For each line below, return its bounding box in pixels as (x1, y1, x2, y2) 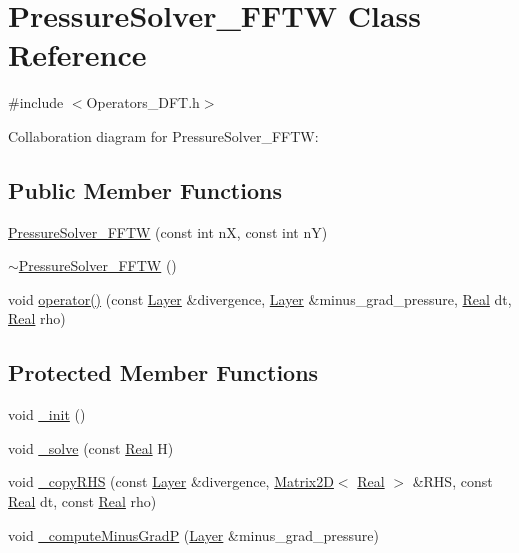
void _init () (8, 404, 86, 425)
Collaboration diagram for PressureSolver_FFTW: (8, 125, 319, 146)
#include (8, 92, 64, 113)
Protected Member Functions (8, 357, 319, 388)
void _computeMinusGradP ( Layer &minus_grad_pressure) (8, 524, 379, 545)
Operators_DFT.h (86, 92, 200, 113)
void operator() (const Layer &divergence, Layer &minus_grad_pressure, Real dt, (8, 288, 512, 309)
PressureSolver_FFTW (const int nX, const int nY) (8, 221, 328, 242)
